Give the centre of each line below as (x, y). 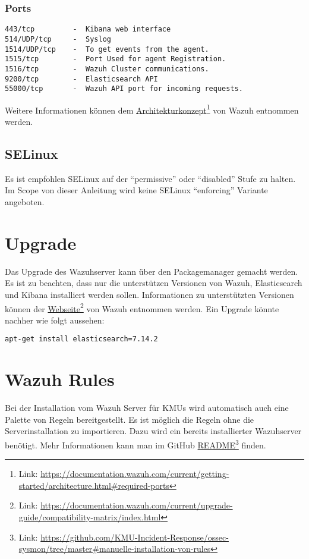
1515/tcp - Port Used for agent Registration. (116, 59)
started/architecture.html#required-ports (94, 485)
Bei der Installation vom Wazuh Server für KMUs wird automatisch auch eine (147, 408)
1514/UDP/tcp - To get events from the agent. (107, 49)
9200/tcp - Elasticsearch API (81, 79)
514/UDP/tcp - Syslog (58, 39)
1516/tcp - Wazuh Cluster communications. (107, 69)
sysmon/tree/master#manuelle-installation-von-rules (115, 549)
